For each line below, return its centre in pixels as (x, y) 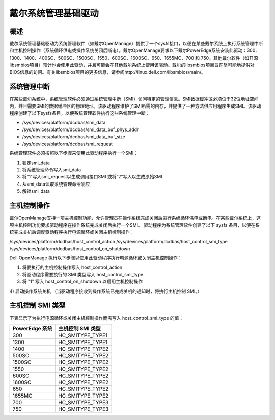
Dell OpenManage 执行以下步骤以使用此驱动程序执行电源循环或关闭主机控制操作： (96, 258)
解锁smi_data (36, 191)
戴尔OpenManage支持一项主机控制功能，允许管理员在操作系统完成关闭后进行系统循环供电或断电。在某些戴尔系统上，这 (135, 218)
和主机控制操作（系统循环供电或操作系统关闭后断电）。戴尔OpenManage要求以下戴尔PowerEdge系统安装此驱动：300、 (135, 50)
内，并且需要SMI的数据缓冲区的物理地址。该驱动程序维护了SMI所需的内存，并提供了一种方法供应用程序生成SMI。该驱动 (135, 106)
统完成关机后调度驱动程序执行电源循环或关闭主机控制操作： (72, 232)
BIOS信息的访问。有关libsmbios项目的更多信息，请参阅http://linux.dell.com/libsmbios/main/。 (108, 72)
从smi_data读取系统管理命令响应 (56, 184)
